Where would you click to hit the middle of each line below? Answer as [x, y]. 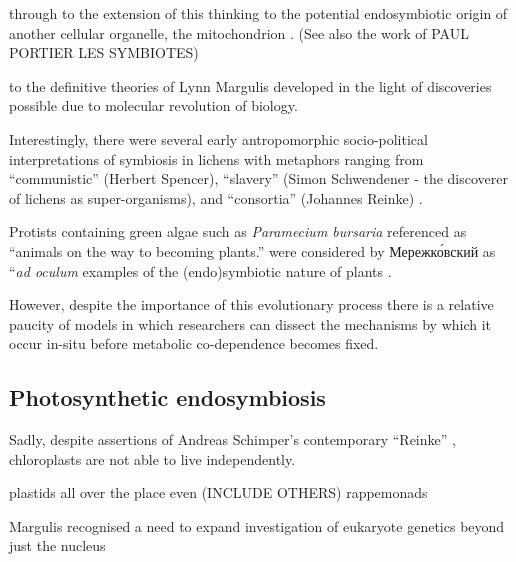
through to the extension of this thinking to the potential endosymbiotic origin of [258, 13]
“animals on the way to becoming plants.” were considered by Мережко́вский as [252, 250]
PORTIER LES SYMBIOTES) [104, 52]
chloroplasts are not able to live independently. [152, 458]
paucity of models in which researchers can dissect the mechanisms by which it [250, 323]
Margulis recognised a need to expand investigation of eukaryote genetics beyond [257, 525]
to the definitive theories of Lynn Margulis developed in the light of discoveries [250, 85]
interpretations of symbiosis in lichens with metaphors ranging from [216, 158]
